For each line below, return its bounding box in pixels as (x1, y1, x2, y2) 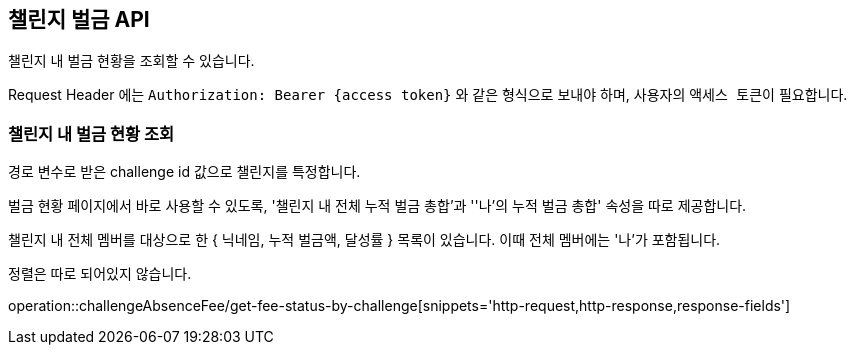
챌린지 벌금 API (8, 7, 150, 32)
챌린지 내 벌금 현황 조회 (8, 123, 175, 144)
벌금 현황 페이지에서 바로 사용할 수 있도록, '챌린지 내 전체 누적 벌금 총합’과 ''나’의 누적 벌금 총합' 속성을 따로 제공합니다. (8, 197, 747, 215)
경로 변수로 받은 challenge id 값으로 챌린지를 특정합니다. (8, 163, 361, 181)
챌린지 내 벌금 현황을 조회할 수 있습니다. (8, 52, 255, 70)
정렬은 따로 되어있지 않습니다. (8, 265, 192, 283)
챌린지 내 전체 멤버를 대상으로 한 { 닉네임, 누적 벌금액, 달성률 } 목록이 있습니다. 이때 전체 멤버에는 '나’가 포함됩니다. (8, 231, 721, 249)
